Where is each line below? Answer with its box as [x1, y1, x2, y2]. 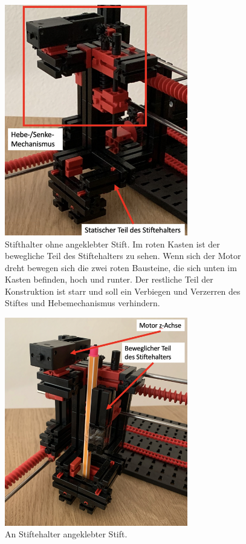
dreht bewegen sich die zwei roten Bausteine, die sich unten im [5, 261, 237, 274]
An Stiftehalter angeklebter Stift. [5, 528, 128, 540]
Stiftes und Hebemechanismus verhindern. [5, 297, 160, 309]
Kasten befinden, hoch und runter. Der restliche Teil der [5, 273, 213, 286]
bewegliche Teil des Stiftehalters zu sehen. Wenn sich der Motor [5, 249, 241, 262]
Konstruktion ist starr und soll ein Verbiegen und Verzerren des [5, 284, 241, 297]
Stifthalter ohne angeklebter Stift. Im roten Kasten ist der [5, 237, 220, 250]
